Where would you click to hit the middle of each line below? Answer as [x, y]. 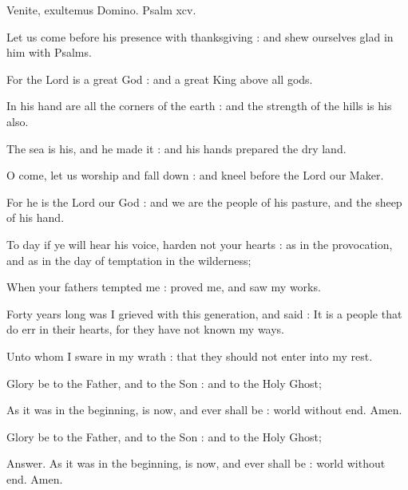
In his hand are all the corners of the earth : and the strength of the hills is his [199, 106]
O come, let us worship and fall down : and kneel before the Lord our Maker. [195, 175]
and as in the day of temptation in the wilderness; [129, 260]
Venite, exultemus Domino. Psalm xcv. [101, 10]
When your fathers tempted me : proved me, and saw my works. [164, 287]
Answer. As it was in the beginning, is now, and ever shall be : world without [196, 463]
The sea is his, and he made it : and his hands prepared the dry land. [176, 148]
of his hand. [36, 217]
